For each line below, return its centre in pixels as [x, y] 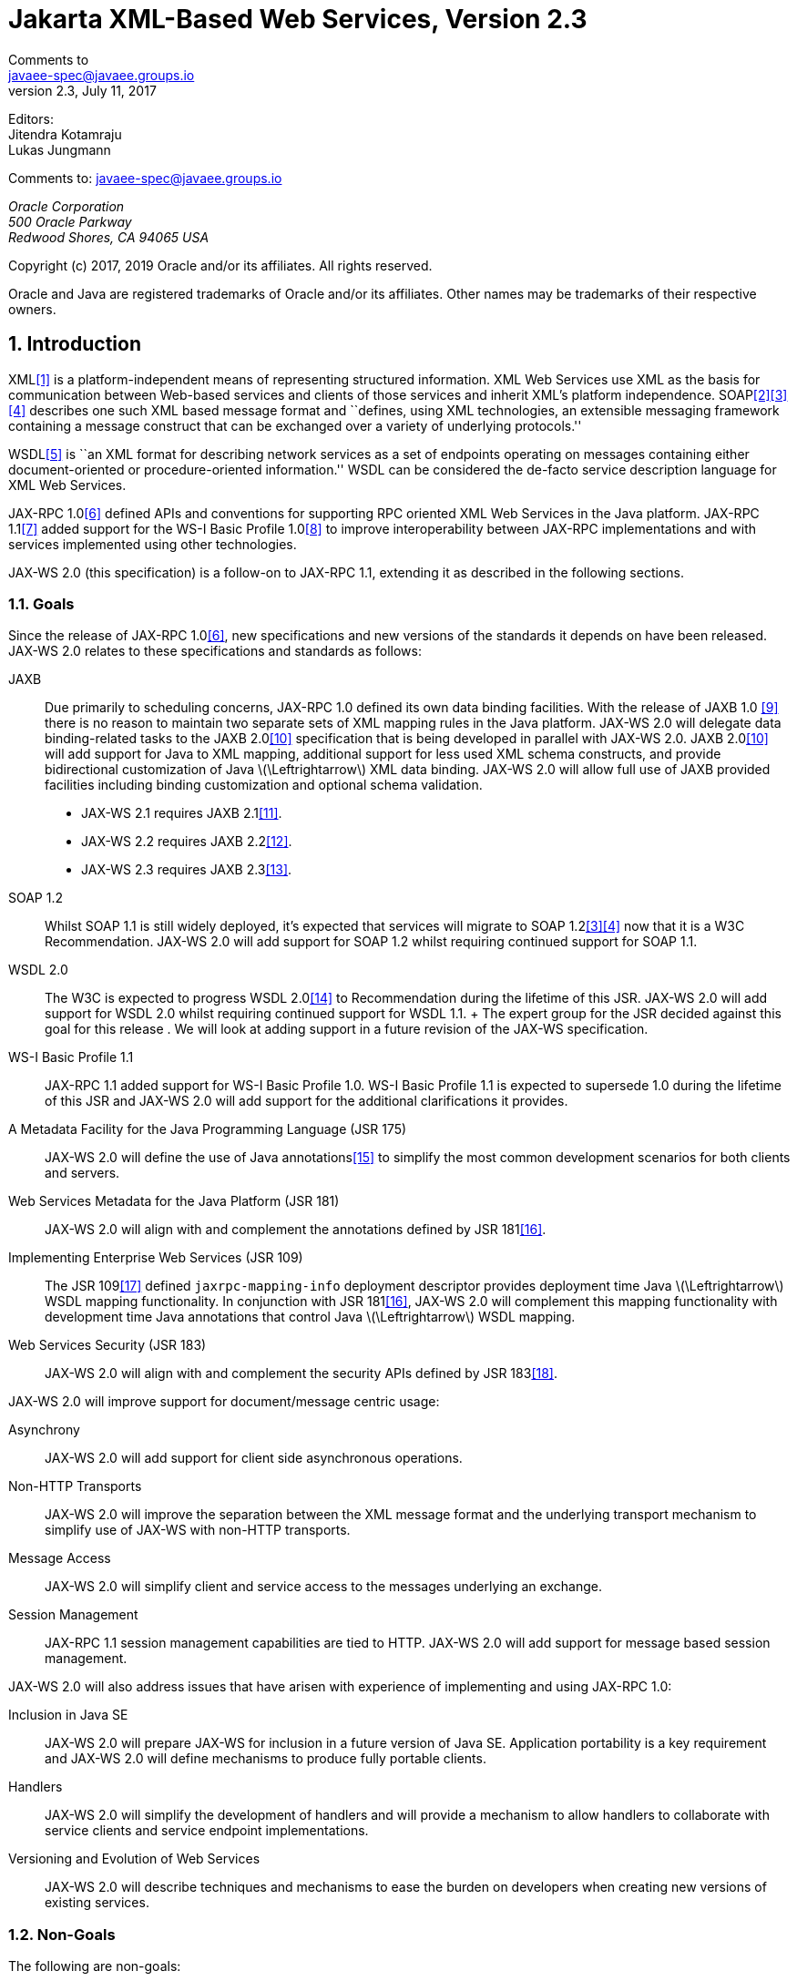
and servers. [82, 1173]
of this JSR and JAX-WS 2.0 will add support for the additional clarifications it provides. [307, 1101]
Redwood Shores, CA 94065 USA [109, 237]
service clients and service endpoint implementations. [207, 1831]
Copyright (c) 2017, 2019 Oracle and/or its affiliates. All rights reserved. [220, 265]
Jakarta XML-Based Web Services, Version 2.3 [298, 19]
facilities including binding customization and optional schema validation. [264, 785]
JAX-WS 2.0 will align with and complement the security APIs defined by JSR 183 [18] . [301, 1373]
